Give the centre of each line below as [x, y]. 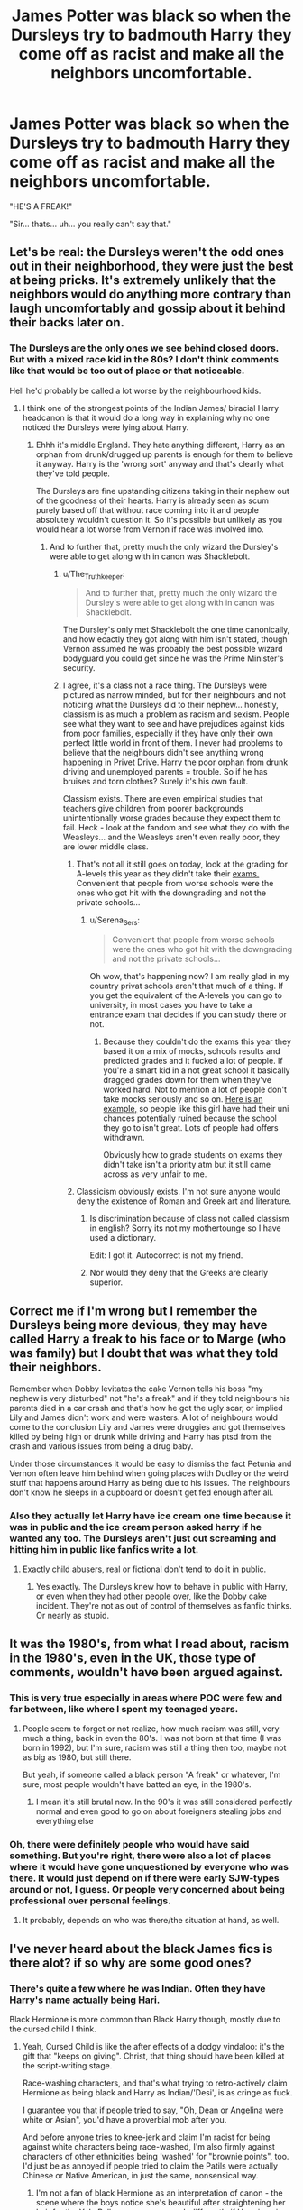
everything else [64, 1821]
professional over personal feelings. [90, 1901]
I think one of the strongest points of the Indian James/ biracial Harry [151, 408]
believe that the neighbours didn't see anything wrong [163, 753]
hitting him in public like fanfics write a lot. [104, 1549]
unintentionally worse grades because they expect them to [172, 818]
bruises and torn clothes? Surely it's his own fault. [156, 782]
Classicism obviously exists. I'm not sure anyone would [179, 1192]
